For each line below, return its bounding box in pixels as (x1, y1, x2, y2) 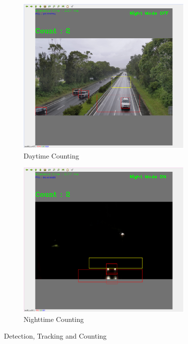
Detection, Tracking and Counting (4, 330, 107, 341)
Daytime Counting (24, 150, 79, 160)
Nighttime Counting (24, 314, 84, 324)
